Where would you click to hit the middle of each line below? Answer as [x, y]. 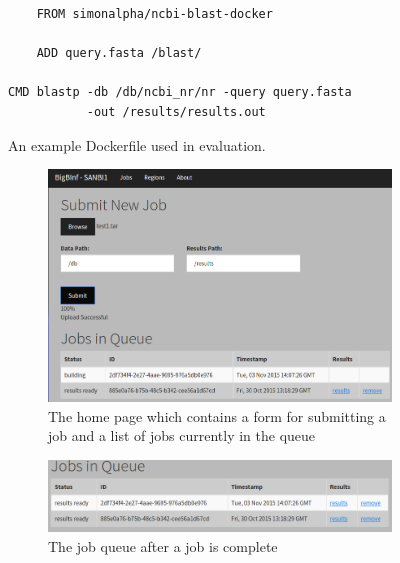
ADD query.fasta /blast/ [119, 53]
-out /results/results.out [176, 111]
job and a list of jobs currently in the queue [182, 435]
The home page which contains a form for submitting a [217, 415]
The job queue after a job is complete [163, 546]
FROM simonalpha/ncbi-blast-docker [154, 14]
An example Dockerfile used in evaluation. [137, 144]
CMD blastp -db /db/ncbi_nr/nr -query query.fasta [180, 92]
